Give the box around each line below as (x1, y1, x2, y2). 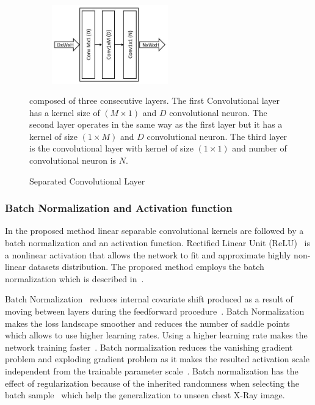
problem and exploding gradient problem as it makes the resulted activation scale (5, 352, 310, 365)
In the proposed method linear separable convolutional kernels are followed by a (5, 224, 304, 237)
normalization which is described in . (5, 272, 144, 285)
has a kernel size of (29, 106, 100, 119)
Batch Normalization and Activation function (5, 200, 233, 216)
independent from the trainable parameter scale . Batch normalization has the (5, 365, 299, 377)
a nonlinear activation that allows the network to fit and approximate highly (5, 248, 291, 261)
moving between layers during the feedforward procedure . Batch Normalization (5, 305, 305, 318)
